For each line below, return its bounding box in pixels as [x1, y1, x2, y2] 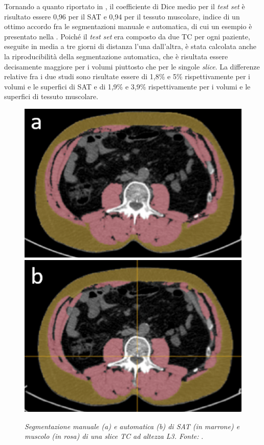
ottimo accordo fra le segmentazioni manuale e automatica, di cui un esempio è [4, 21, 252, 32]
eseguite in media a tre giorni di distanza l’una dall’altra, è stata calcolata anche [4, 41, 257, 52]
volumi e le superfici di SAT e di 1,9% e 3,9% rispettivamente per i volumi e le [4, 81, 251, 91]
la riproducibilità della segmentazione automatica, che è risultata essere [4, 51, 228, 61]
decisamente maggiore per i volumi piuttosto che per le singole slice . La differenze [4, 61, 260, 72]
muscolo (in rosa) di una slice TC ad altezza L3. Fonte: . [25, 431, 204, 441]
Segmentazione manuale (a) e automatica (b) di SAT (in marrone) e [25, 420, 240, 431]
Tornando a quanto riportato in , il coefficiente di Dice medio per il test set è [4, 1, 245, 11]
